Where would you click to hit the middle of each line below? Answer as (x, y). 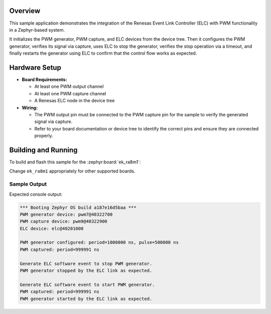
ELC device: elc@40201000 (52, 228)
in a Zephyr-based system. (37, 30)
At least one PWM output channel (69, 87)
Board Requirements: (44, 79)
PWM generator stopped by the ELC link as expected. (86, 271)
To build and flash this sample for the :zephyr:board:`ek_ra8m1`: (75, 162)
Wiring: (30, 107)
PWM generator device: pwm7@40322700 (66, 214)
